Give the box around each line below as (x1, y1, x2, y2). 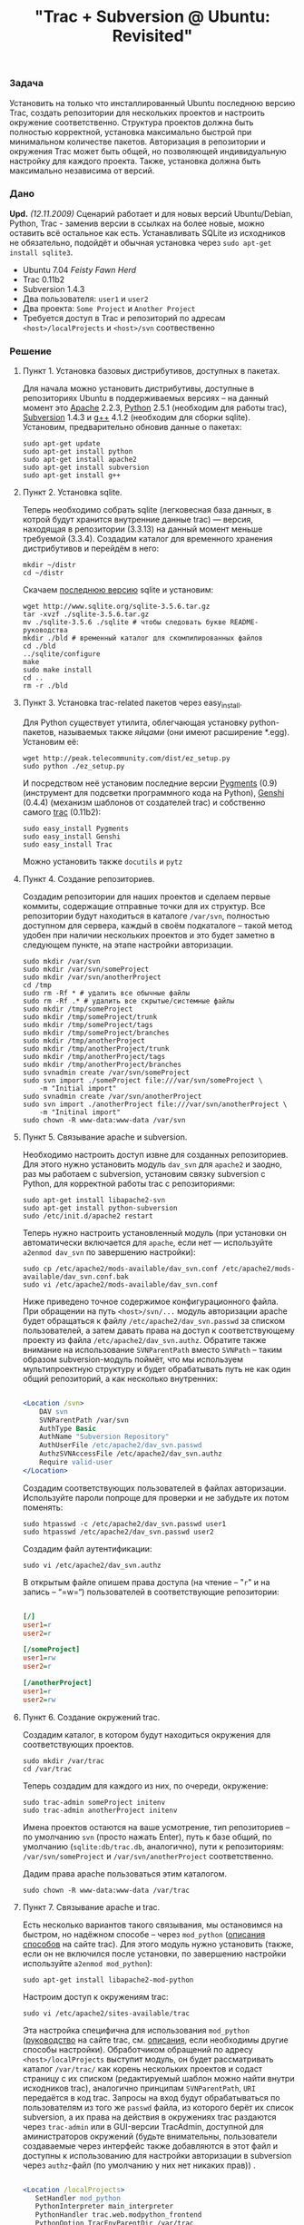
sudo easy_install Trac (22, 839, 113, 849)
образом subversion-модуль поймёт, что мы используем (22, 1354, 243, 1365)
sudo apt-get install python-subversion (22, 1203, 178, 1212)
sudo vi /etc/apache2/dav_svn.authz (22, 1561, 162, 1570)
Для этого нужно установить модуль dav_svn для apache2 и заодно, (22, 1159, 283, 1170)
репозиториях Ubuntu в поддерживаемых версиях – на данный (22, 393, 270, 404)
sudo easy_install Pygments (22, 824, 129, 833)
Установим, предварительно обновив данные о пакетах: (22, 422, 242, 433)
